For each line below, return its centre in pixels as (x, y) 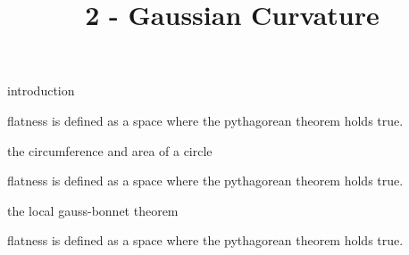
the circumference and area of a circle (110, 150)
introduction (41, 90)
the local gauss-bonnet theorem (93, 210)
